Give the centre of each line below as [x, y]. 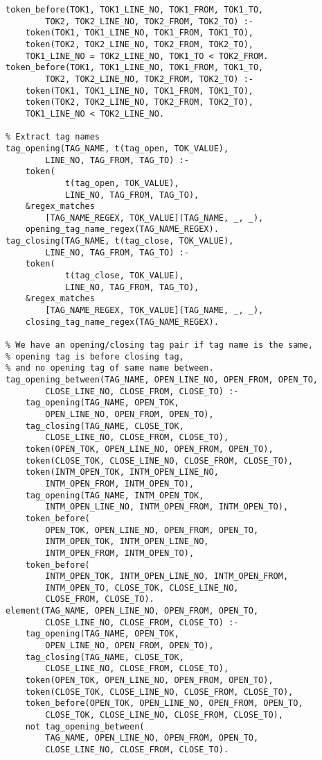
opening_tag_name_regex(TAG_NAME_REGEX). [122, 229]
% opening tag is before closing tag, [95, 356]
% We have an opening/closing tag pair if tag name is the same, [159, 345]
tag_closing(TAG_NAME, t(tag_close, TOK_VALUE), [120, 241]
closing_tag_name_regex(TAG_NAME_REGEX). [122, 322]
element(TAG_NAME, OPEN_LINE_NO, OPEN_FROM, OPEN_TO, [132, 611]
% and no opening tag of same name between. [110, 368]
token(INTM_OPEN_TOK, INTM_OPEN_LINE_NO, [122, 472]
